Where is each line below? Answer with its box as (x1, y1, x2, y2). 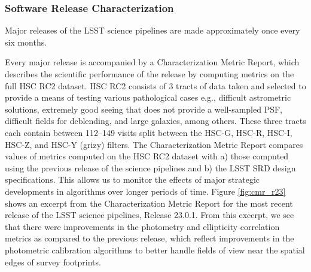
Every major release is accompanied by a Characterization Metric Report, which (5, 56, 300, 68)
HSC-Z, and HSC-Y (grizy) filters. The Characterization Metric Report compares (5, 138, 303, 150)
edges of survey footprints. (5, 255, 101, 268)
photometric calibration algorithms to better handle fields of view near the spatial (5, 243, 305, 256)
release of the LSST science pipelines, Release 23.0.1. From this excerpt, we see (5, 208, 294, 221)
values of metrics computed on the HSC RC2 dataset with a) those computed (5, 150, 289, 162)
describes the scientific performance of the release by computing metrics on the (5, 68, 294, 80)
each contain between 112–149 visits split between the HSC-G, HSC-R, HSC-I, (5, 126, 292, 138)
